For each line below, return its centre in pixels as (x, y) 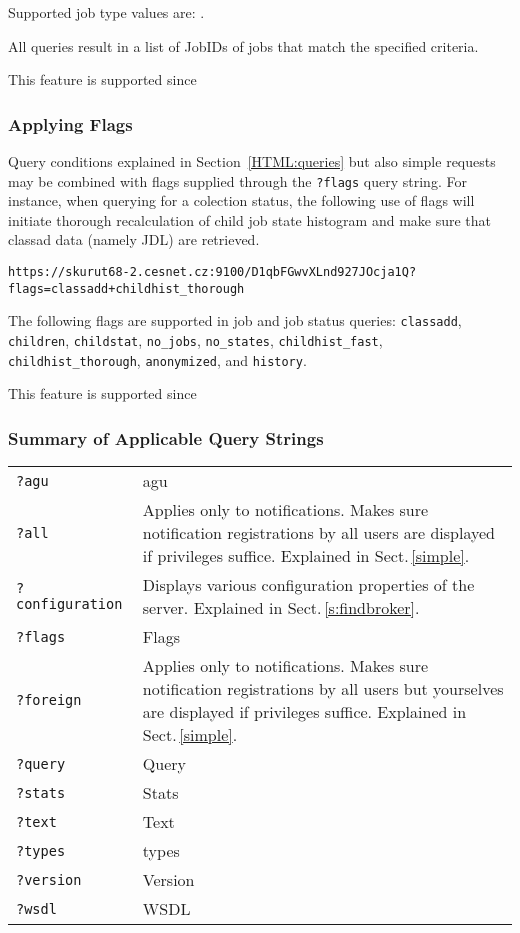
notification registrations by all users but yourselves (323, 689)
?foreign (49, 700)
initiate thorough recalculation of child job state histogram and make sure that (250, 219)
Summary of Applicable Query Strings (166, 437)
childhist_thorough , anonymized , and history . (157, 359)
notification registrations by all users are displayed (319, 533)
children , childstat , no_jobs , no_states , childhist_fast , (195, 340)
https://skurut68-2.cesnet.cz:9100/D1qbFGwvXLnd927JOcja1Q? (212, 272)
